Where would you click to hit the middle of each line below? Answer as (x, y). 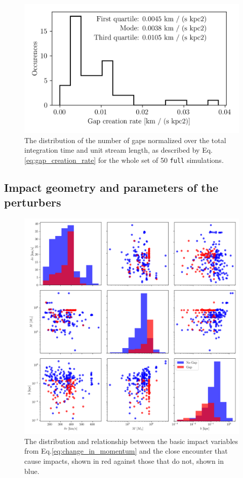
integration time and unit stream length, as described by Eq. (118, 150)
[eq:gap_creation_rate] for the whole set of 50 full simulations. (124, 160)
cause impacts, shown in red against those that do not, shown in (124, 461)
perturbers (33, 202)
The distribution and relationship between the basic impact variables (131, 441)
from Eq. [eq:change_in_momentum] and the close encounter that (126, 451)
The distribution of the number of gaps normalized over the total (125, 140)
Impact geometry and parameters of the (111, 187)
